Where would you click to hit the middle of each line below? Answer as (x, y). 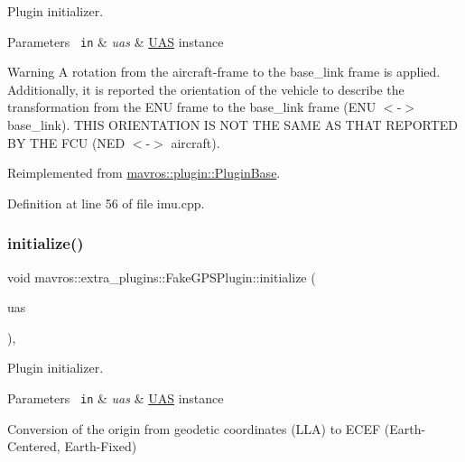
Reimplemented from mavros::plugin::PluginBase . (144, 173)
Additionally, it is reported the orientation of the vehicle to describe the (206, 89)
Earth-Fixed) (101, 446)
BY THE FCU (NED (66, 142)
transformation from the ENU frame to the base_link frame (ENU (192, 107)
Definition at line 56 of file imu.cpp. (106, 203)
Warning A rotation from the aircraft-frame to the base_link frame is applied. (224, 72)
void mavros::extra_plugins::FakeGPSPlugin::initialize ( (162, 277)
